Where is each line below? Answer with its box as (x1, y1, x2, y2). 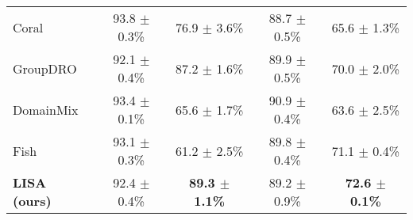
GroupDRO (13, 59, 77, 78)
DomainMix (13, 100, 79, 119)
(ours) (13, 192, 52, 210)
